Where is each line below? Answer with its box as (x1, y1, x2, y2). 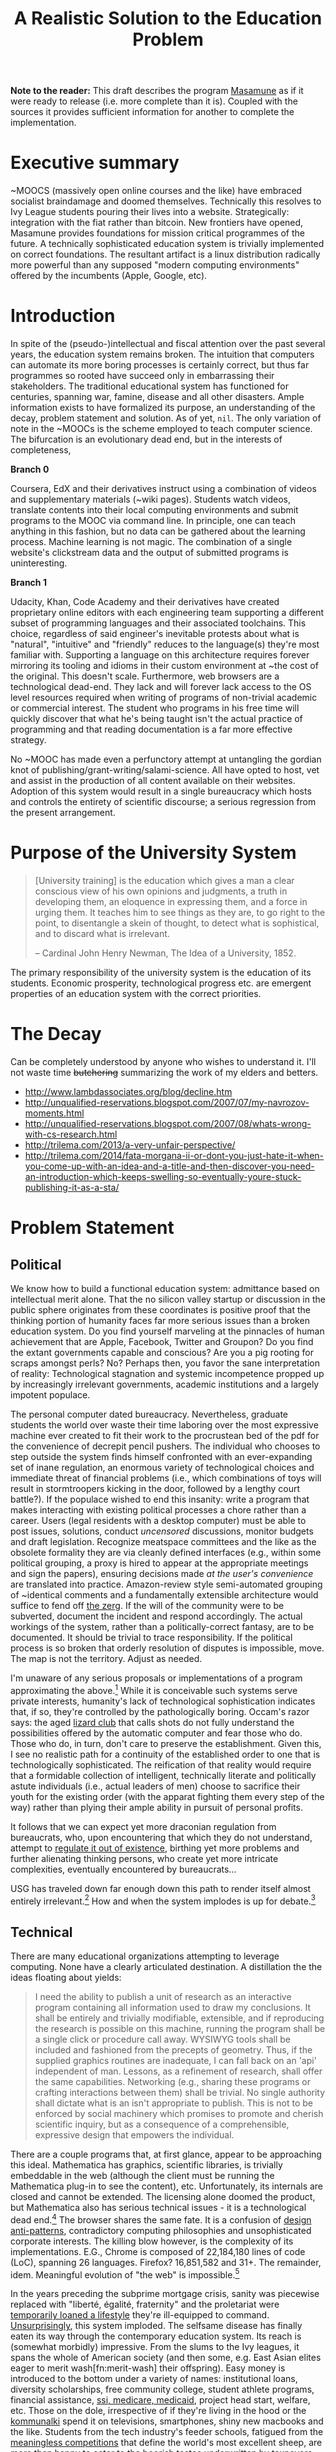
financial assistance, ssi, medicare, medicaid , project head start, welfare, (10, 2394, 311, 2406)
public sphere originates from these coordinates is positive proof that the (10, 1303, 311, 1316)
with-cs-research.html (24, 1128, 118, 1140)
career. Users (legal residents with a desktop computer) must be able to (10, 1514, 307, 1526)
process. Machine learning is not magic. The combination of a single (10, 536, 293, 548)
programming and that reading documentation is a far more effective (10, 723, 293, 736)
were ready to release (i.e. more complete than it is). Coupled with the (10, 95, 298, 107)
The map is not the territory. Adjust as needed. (10, 1652, 203, 1664)
